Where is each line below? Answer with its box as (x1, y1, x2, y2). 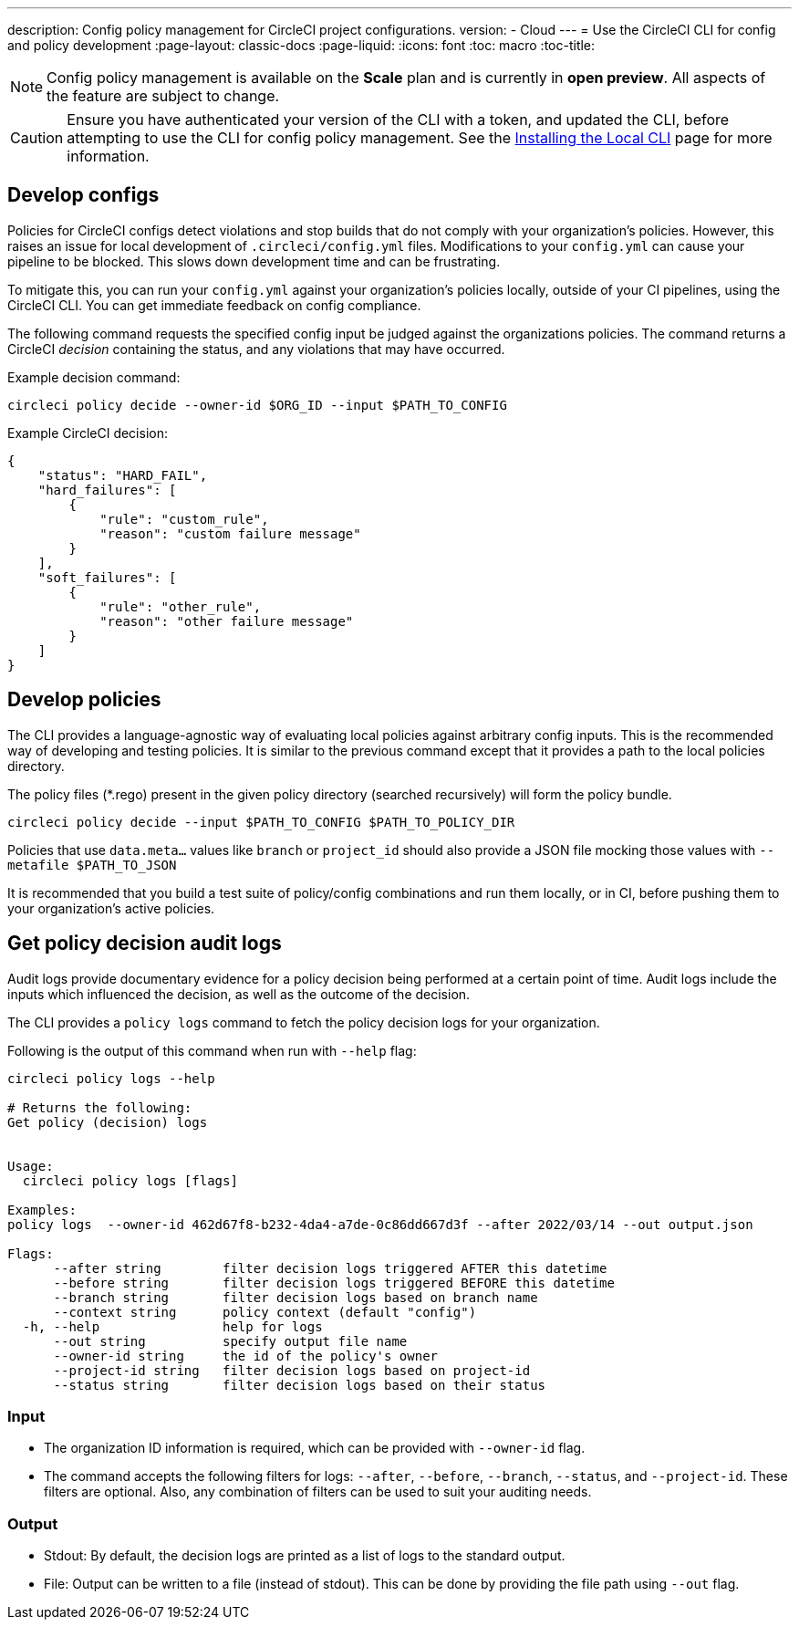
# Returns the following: (7, 1100, 192, 1115)
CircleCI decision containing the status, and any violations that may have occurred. (7, 340, 505, 357)
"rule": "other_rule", (99, 599, 262, 614)
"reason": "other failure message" (99, 613, 354, 629)
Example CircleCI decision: (7, 424, 168, 441)
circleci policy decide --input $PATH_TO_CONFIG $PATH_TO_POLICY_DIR (7, 814, 515, 829)
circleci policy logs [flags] (22, 1173, 238, 1188)
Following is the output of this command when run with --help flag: (7, 1042, 417, 1059)
